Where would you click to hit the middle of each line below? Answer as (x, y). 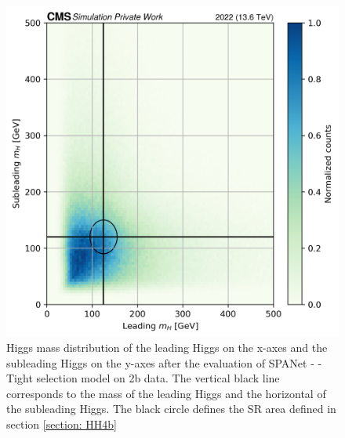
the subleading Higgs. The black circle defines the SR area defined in (171, 409)
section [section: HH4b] (62, 424)
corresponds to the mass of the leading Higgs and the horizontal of (166, 393)
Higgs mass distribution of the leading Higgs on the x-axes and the (167, 348)
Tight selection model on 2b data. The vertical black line (143, 378)
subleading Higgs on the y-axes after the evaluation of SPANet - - (164, 362)
